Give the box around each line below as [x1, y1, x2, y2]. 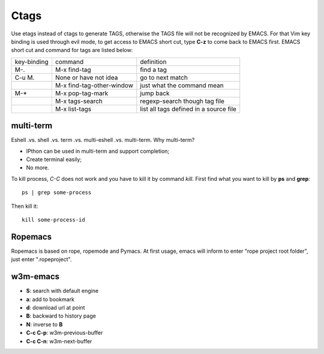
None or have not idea [55, 73, 118, 81]
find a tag [140, 65, 167, 74]
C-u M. [14, 73, 35, 81]
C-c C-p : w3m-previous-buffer [26, 329, 103, 337]
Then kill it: [11, 202, 38, 210]
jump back [140, 89, 170, 97]
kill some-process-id [22, 216, 85, 223]
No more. [26, 164, 49, 171]
